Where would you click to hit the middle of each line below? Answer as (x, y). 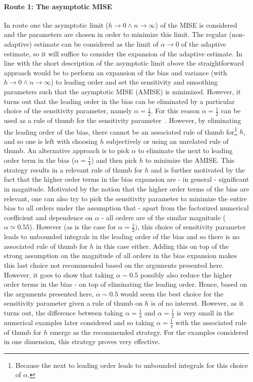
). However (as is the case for (73, 227)
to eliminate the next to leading (185, 150)
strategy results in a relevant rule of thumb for (73, 169)
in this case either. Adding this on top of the (163, 246)
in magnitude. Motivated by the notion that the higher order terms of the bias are (126, 189)
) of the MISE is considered (196, 25)
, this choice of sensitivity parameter (192, 227)
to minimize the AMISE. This (190, 160)
